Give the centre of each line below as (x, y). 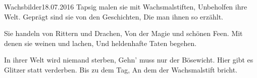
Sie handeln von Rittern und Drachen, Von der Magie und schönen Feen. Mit (123, 33)
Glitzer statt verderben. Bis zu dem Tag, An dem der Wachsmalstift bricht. (121, 69)
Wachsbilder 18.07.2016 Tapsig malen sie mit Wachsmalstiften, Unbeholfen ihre (126, 6)
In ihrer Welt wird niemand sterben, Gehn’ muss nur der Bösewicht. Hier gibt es (129, 60)
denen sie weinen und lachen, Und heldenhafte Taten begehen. (100, 43)
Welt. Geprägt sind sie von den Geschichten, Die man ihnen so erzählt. (114, 16)
